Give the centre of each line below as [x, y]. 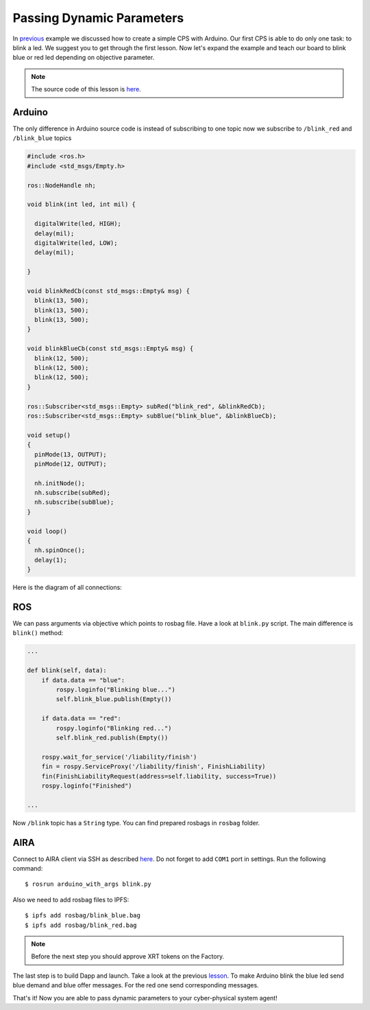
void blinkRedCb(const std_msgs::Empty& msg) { [108, 291]
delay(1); [51, 560]
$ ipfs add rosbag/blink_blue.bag [83, 916]
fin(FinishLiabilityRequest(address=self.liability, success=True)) [159, 776]
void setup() [49, 435]
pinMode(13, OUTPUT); [71, 454]
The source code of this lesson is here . [86, 89]
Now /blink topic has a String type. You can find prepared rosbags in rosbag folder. [136, 823]
